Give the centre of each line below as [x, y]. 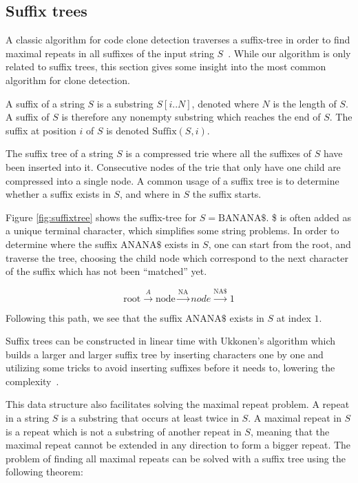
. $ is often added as [308, 217]
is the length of [305, 103]
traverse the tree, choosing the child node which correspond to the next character [177, 257]
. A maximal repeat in [295, 418]
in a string [28, 418]
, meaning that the [290, 431]
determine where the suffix [62, 244]
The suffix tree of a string [60, 153]
